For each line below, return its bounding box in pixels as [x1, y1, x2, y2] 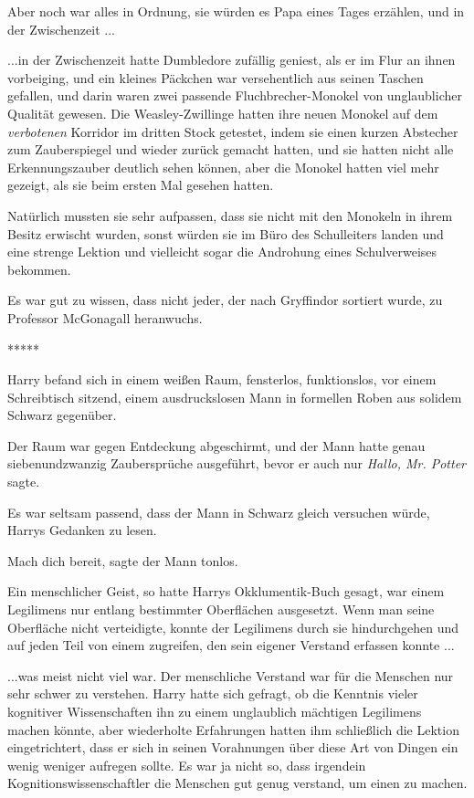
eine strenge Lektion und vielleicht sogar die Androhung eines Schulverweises [7, 242, 437, 261]
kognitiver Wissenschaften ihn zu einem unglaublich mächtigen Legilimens [7, 702, 422, 720]
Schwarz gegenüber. [7, 405, 117, 425]
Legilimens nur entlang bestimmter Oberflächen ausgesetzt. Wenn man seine [7, 600, 435, 619]
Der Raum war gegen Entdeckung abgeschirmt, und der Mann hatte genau [7, 436, 426, 455]
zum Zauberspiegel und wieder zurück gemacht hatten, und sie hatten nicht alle [7, 140, 454, 159]
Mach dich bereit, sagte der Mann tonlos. [7, 551, 238, 570]
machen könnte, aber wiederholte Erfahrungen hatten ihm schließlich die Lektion [7, 719, 459, 739]
